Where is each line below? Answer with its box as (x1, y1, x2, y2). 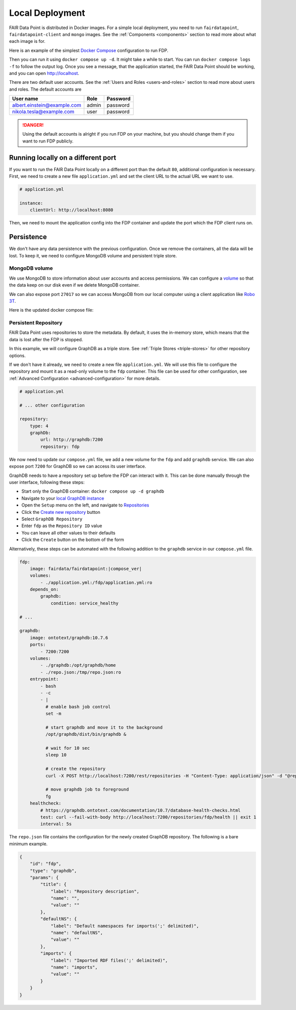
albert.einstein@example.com (12, 102, 81, 108)
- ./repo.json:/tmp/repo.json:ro (40, 669, 121, 675)
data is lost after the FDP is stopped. (9, 336, 83, 342)
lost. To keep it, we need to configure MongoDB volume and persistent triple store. (9, 252, 177, 258)
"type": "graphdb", (30, 868, 77, 873)
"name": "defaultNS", (50, 930, 103, 936)
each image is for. (9, 38, 45, 44)
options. (9, 353, 26, 359)
